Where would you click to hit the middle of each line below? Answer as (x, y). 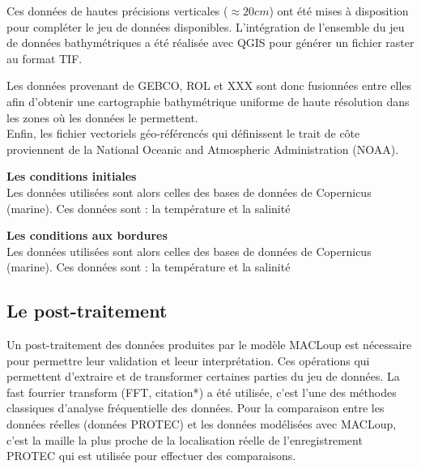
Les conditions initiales (72, 176)
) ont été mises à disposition (339, 11)
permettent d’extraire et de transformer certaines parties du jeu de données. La (203, 376)
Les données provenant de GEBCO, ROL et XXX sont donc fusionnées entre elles (209, 85)
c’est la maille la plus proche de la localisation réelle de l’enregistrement (185, 439)
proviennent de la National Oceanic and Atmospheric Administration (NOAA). (203, 149)
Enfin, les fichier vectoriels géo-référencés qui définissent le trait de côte (183, 133)
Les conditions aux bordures (87, 235)
